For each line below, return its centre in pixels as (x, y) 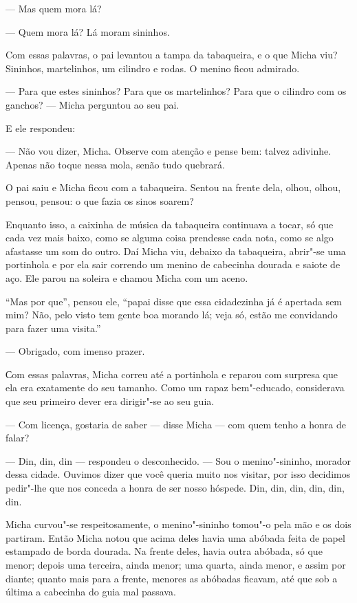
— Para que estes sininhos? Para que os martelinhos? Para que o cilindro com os (176, 91)
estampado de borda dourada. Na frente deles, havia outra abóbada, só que (164, 551)
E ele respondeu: (41, 128)
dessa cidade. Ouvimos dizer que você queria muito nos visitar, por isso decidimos (178, 474)
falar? (18, 438)
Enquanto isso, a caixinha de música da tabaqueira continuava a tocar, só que (170, 224)
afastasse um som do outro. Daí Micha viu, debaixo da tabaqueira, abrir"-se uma (176, 251)
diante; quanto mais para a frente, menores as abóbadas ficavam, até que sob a (172, 578)
